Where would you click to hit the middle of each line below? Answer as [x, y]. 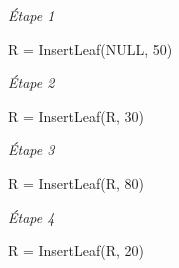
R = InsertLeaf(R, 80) [76, 182]
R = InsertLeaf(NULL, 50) [90, 48]
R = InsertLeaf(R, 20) [76, 250]
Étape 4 [31, 216]
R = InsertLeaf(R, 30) [76, 115]
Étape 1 [31, 15]
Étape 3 [31, 149]
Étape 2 [31, 82]
